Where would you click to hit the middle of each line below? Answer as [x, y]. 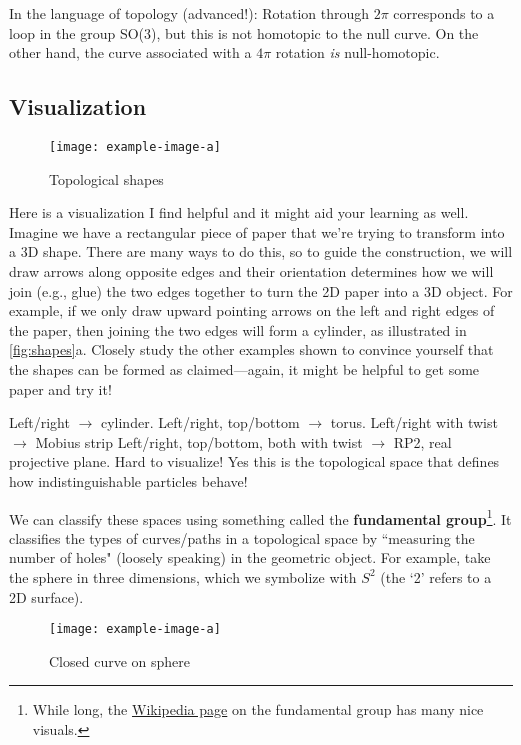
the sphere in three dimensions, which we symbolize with [183, 576]
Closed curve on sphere [119, 660]
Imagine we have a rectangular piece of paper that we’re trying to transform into [257, 231]
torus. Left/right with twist [414, 422]
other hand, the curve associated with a [130, 52]
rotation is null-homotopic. [357, 52]
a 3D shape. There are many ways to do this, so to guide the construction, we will [261, 251]
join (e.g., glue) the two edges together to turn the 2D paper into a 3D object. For [261, 290]
